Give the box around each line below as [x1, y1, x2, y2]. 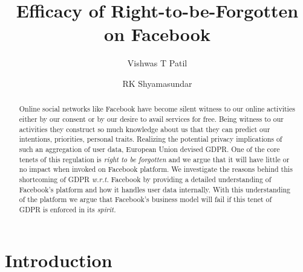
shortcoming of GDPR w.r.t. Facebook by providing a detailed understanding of [19, 174, 272, 184]
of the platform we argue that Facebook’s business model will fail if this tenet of [19, 194, 272, 204]
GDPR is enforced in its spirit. [19, 204, 116, 214]
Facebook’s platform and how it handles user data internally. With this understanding [19, 184, 291, 194]
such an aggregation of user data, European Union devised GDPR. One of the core [19, 144, 280, 154]
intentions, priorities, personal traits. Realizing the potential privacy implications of [19, 134, 282, 144]
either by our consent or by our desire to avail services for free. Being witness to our [19, 113, 284, 124]
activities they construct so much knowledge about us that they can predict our [19, 124, 270, 134]
